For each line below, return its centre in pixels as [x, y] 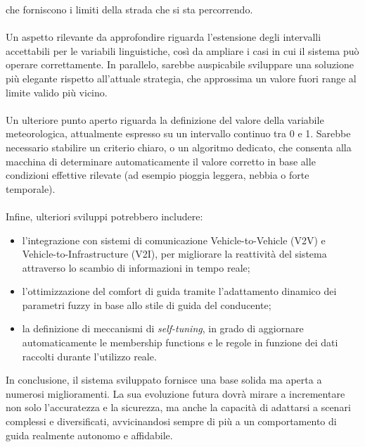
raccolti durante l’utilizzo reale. [89, 356]
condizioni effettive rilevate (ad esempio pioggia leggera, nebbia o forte [158, 175]
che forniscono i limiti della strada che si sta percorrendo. [129, 9]
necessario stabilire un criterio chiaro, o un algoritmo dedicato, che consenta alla [179, 147]
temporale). [31, 188]
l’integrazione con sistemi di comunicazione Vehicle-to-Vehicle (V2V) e [174, 240]
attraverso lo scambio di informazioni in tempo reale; [136, 267]
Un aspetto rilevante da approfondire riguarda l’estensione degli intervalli [164, 37]
